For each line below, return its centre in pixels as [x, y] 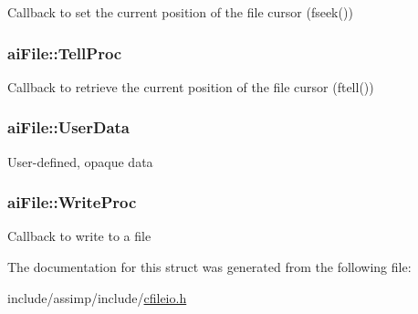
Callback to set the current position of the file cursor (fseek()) [180, 12]
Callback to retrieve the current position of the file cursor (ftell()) [191, 86]
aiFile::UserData [69, 127]
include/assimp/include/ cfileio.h [97, 297]
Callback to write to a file [79, 236]
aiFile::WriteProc [72, 202]
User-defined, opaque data [80, 161]
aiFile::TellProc [65, 52]
